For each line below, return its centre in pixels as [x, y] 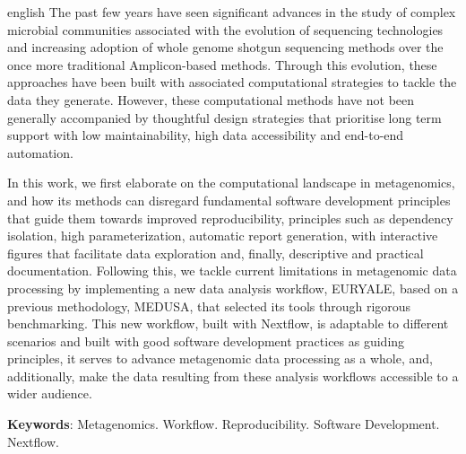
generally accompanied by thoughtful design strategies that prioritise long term [224, 117]
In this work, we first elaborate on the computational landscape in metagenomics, [231, 183]
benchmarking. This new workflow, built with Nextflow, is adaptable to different [228, 323]
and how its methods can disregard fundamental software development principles [229, 200]
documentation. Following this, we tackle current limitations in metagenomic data [232, 271]
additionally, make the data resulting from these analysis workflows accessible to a [233, 375]
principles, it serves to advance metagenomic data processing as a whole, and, [220, 358]
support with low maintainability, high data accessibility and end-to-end [206, 135]
